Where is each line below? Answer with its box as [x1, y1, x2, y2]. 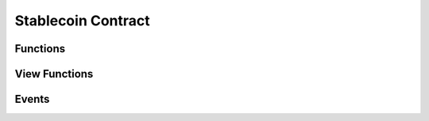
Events [14, 93, 50, 106]
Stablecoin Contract [14, 12, 150, 29]
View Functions [14, 67, 94, 81]
